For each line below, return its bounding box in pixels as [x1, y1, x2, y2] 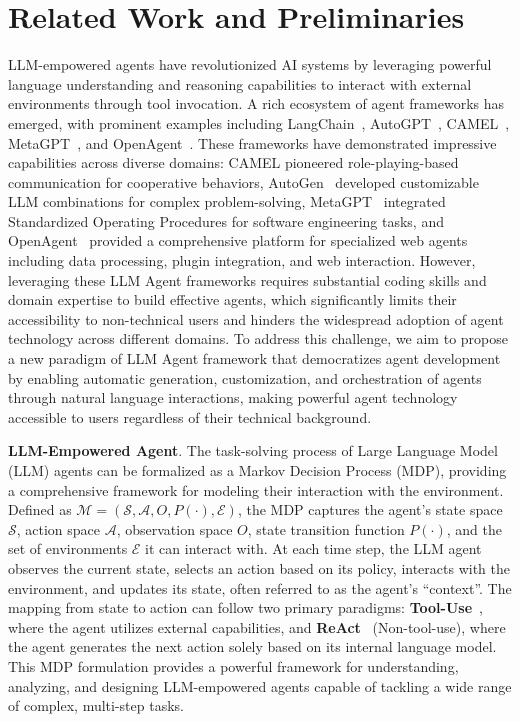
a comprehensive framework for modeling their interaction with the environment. [8, 479, 504, 500]
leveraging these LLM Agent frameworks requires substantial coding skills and [8, 269, 487, 290]
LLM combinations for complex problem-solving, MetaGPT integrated [8, 191, 446, 212]
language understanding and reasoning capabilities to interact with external [8, 73, 472, 94]
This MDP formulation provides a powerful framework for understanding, [8, 655, 459, 676]
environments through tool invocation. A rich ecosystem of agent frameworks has [8, 93, 505, 114]
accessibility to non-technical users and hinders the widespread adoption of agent [8, 308, 504, 329]
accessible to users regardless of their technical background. [8, 406, 372, 427]
